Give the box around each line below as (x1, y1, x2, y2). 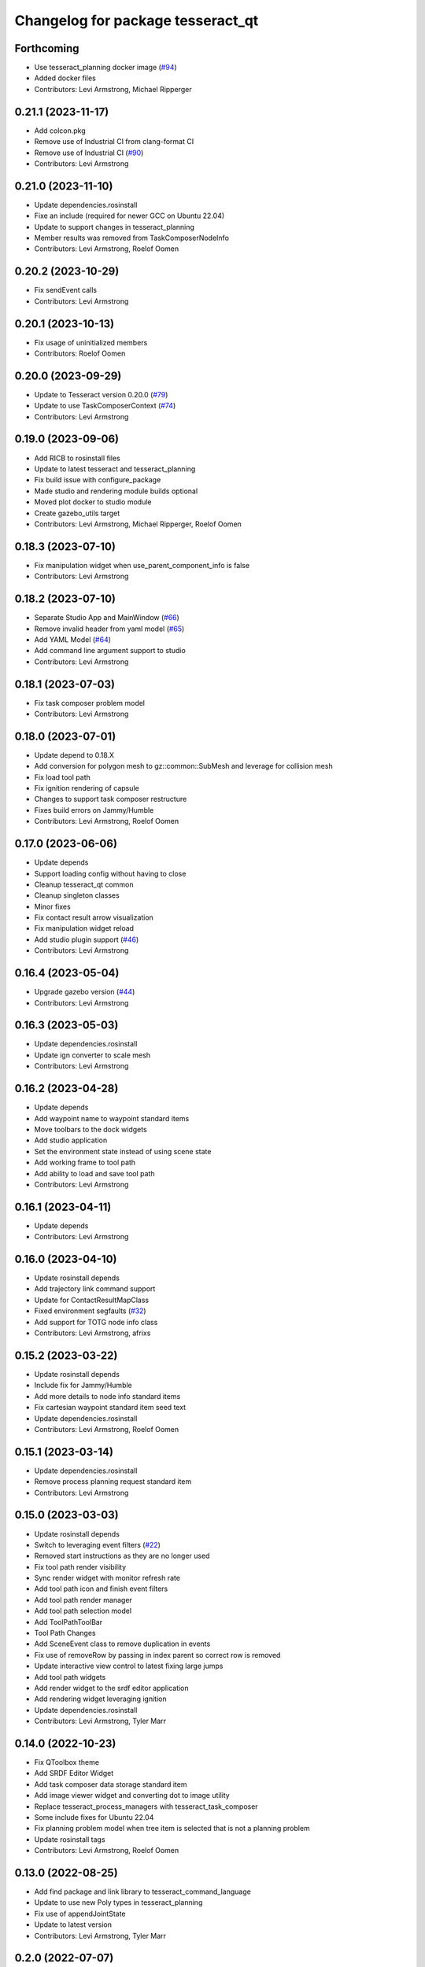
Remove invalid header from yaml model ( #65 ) (34, 624, 185, 633)
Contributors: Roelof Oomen (34, 349, 126, 358)
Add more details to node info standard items (34, 1391, 181, 1401)
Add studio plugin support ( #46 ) (34, 935, 139, 944)
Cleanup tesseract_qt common (34, 880, 134, 889)
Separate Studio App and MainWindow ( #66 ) (34, 613, 180, 622)
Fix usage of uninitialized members (34, 338, 148, 347)
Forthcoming (14, 42, 79, 55)
